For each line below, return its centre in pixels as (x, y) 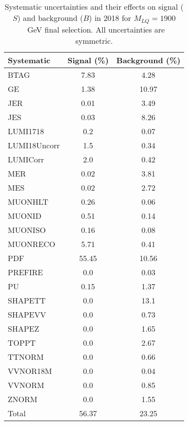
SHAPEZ (24, 328)
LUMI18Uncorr (34, 145)
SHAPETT (27, 300)
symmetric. (94, 40)
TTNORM (26, 356)
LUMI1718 (26, 131)
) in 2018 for (110, 18)
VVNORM (26, 385)
